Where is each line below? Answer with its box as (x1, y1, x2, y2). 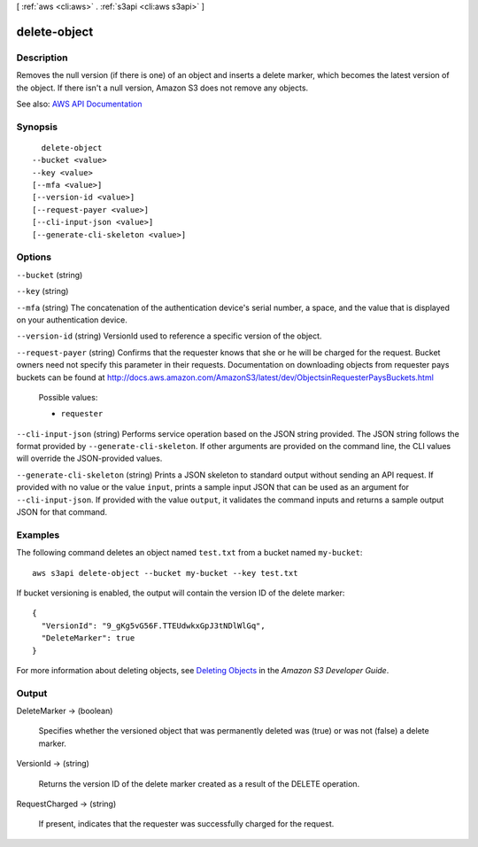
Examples (16, 528, 60, 540)
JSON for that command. (16, 507, 108, 517)
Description (16, 51, 68, 64)
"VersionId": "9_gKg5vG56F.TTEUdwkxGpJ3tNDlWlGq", (41, 620, 266, 631)
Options (16, 251, 52, 263)
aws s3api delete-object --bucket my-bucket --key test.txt (32, 568, 298, 578)
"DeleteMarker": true (41, 633, 135, 643)
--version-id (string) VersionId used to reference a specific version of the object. (16, 330, 322, 341)
